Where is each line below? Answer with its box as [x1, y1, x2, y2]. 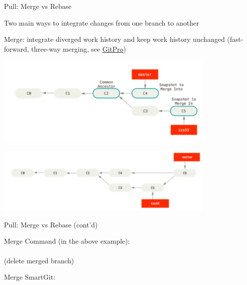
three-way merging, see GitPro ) [31, 43, 126, 54]
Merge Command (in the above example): [4, 236, 130, 246]
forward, [4, 43, 29, 54]
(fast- [227, 34, 244, 44]
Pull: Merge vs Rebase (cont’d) [4, 219, 98, 229]
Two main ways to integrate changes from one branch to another [4, 17, 199, 28]
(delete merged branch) [4, 255, 74, 265]
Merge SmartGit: [4, 272, 56, 282]
